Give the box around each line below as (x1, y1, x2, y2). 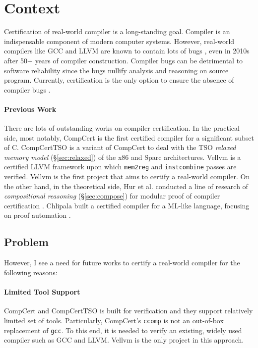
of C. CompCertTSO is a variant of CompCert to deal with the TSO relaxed (4, 142, 236, 152)
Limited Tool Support (4, 287, 80, 297)
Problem (4, 234, 49, 249)
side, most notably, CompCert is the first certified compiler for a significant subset (4, 132, 254, 143)
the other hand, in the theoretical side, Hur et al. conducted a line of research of (4, 181, 248, 191)
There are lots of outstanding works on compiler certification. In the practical (4, 123, 240, 133)
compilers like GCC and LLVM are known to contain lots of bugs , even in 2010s (4, 46, 250, 56)
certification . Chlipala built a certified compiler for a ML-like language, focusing (4, 200, 250, 210)
